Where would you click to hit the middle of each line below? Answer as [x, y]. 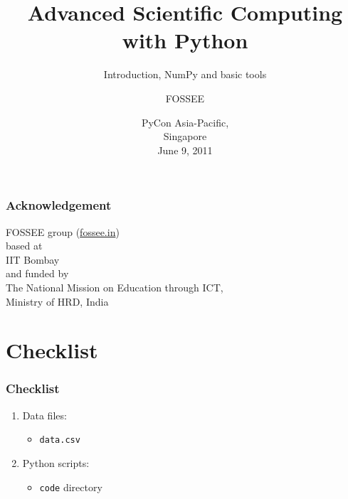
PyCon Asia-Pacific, [185, 122]
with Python [185, 40]
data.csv [60, 440]
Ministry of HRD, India [57, 301]
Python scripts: [56, 462]
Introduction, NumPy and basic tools [185, 74]
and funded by [37, 273]
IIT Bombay [33, 259]
